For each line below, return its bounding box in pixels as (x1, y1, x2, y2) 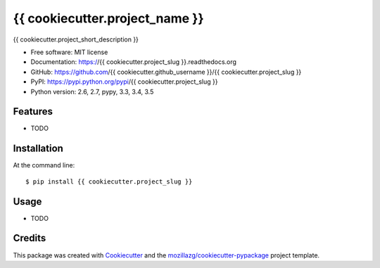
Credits (13, 232, 46, 244)
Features (13, 106, 53, 117)
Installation (13, 143, 63, 155)
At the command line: (13, 161, 75, 170)
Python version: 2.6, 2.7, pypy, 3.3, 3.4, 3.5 (30, 87, 154, 96)
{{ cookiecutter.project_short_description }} (13, 35, 139, 44)
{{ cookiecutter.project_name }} (13, 11, 204, 26)
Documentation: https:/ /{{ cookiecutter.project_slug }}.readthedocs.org (30, 58, 237, 66)
